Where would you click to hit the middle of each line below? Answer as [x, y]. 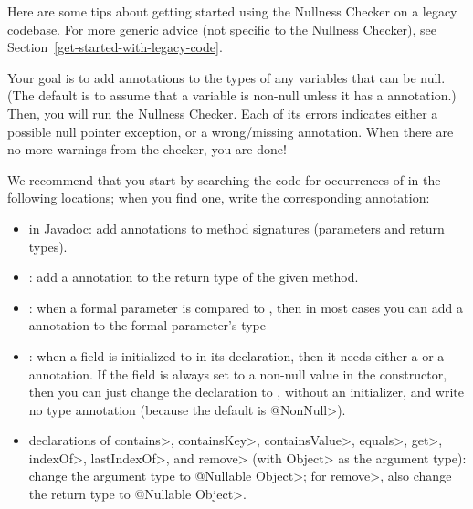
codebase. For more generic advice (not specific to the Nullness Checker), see [222, 29]
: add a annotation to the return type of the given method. [194, 277]
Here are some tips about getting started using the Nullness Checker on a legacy [232, 11]
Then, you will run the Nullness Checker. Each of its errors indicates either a [223, 113]
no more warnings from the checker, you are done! [147, 149]
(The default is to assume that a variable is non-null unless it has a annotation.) [232, 95]
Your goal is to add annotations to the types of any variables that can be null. [226, 77]
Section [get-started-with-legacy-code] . [115, 47]
